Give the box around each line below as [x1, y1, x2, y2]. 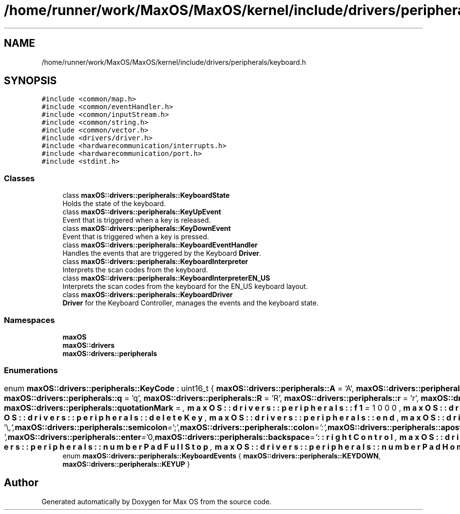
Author [4, 476, 38, 489]
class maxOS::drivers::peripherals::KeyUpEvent [62, 208, 221, 216]
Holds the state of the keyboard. [62, 199, 166, 208]
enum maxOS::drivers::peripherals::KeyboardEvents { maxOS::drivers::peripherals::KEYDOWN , [62, 451, 381, 460]
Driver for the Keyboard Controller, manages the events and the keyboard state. [62, 299, 319, 307]
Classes [4, 173, 35, 183]
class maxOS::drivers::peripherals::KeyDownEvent [62, 224, 231, 233]
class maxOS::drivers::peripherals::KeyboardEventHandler [62, 241, 258, 249]
